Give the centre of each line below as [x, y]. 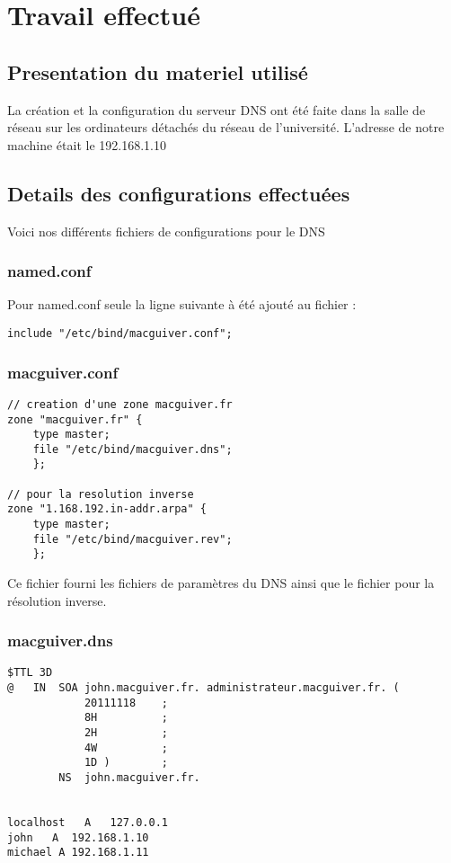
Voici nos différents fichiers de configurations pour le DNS [166, 231]
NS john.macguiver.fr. [129, 778]
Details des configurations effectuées [179, 193]
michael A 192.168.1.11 [78, 853]
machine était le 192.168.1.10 [87, 144]
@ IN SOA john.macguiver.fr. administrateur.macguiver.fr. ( [203, 688]
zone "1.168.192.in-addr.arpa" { [107, 509]
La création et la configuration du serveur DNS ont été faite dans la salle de [217, 109]
